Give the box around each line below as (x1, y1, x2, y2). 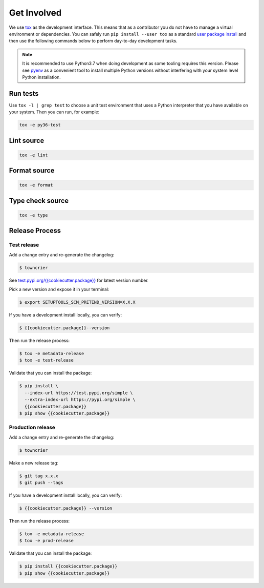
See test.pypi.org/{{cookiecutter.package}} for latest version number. (9, 277, 149, 283)
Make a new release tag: (9, 460, 59, 466)
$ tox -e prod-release (19, 538, 74, 544)
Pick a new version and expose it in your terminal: (9, 286, 110, 293)
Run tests (9, 89, 39, 98)
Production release (9, 424, 56, 431)
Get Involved (9, 7, 62, 18)
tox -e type (19, 212, 48, 218)
